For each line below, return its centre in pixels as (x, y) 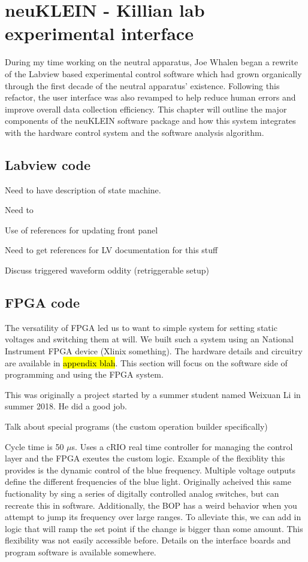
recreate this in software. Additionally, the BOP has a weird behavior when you (151, 505)
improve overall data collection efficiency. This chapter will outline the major (146, 109)
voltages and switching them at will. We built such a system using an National (149, 339)
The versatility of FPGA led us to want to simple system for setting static (141, 327)
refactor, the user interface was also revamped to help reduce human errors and (150, 97)
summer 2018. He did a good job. (66, 406)
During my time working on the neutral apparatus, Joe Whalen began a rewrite (152, 62)
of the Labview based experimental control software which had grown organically (153, 73)
